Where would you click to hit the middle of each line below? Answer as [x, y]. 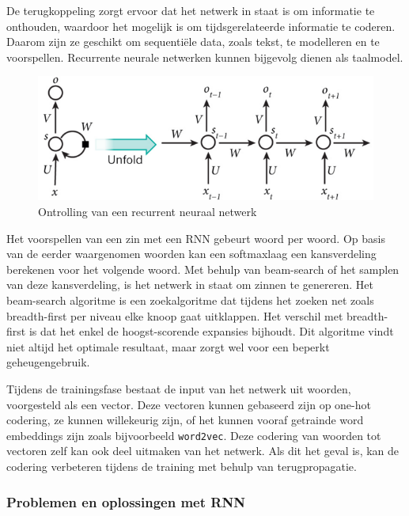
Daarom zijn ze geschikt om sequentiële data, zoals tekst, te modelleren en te [193, 42]
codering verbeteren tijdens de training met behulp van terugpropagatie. [182, 467]
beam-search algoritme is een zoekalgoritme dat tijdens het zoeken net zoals [190, 300]
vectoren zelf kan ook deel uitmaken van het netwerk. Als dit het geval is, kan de [203, 451]
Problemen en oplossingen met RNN [126, 501]
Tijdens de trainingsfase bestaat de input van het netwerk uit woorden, [179, 388]
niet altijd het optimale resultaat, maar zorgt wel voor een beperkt [168, 346]
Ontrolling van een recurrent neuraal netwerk [148, 212]
